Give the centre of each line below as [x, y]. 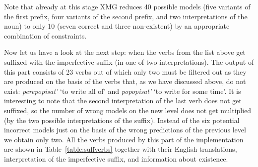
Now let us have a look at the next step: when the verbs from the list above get [125, 52]
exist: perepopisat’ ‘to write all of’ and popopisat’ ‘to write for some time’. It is [123, 91]
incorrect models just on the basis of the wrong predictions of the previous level [125, 130]
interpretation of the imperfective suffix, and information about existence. [116, 158]
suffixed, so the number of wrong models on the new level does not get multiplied [128, 110]
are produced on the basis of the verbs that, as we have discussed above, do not [125, 81]
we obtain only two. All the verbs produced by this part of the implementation [124, 139]
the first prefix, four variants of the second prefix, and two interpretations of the [126, 16]
